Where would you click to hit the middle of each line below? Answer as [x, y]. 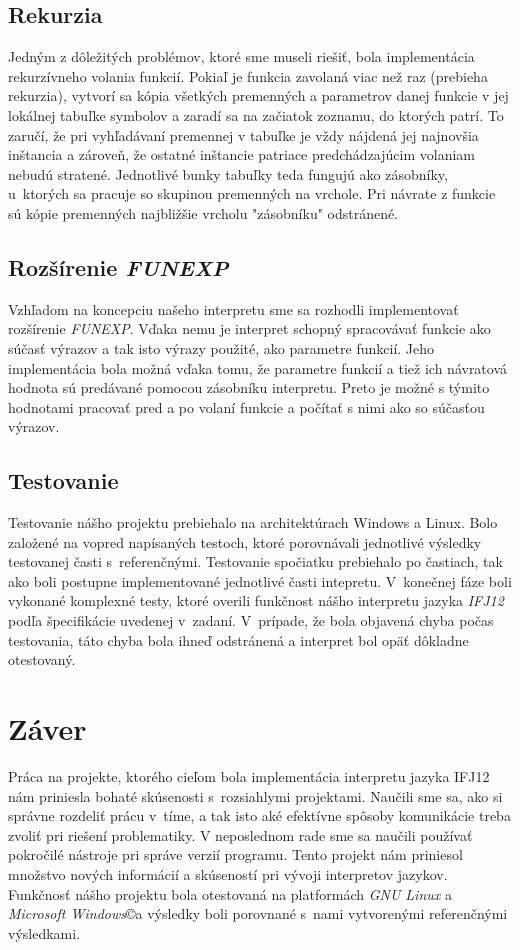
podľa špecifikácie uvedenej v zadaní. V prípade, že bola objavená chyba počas [251, 620]
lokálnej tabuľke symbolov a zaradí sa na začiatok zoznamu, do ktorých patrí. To [256, 114]
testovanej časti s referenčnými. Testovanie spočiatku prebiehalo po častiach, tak [255, 561]
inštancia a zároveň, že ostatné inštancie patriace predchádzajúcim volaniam [241, 154]
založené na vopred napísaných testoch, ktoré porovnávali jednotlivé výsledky [245, 541]
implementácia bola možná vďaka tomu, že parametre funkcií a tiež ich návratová [258, 367]
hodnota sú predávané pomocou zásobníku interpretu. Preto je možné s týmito [249, 387]
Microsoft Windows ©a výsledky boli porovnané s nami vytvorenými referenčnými [258, 913]
